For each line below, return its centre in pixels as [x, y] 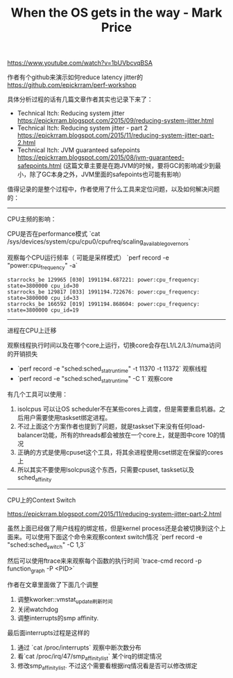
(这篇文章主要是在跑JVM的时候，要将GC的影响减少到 [139, 166]
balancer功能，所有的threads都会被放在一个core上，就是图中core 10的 [118, 435]
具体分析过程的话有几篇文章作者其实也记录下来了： [80, 99]
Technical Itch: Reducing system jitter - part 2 [82, 128]
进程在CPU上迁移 [32, 330]
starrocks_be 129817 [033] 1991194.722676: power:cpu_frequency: [103, 292]
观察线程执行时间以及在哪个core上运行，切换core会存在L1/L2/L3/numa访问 [114, 345]
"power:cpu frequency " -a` [43, 266]
